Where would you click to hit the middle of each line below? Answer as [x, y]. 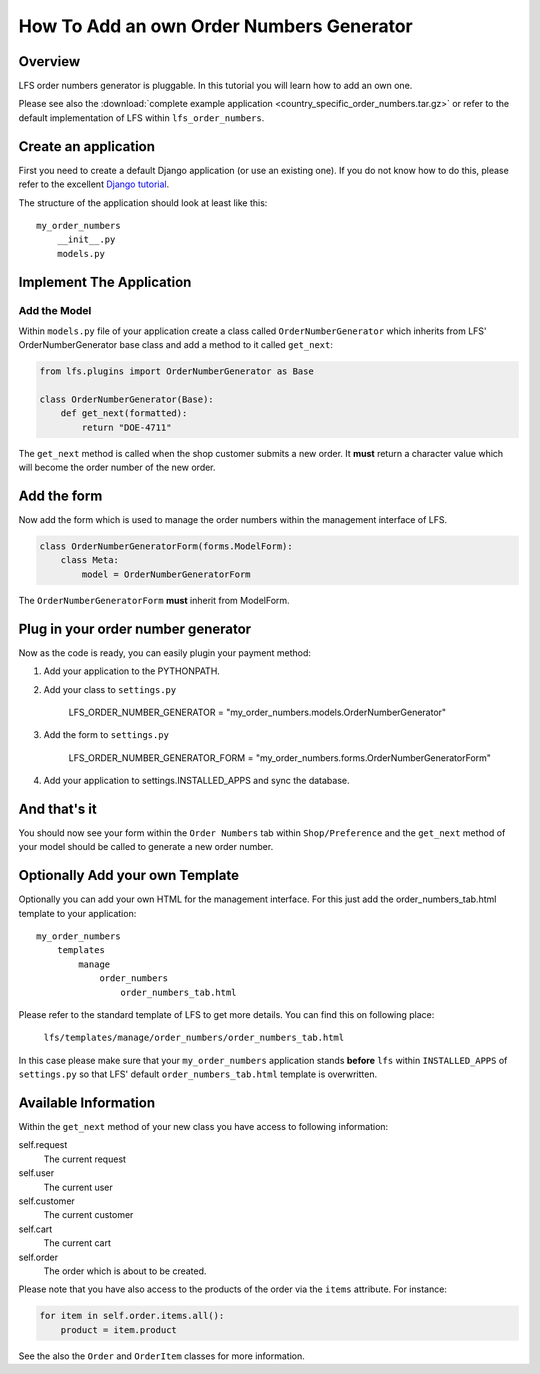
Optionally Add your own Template [129, 875]
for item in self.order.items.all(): [132, 1316]
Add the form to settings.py [106, 735]
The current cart [77, 1243]
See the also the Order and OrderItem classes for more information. [161, 1356]
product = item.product [118, 1329]
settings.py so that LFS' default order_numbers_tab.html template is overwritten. [198, 1074]
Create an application [86, 146]
